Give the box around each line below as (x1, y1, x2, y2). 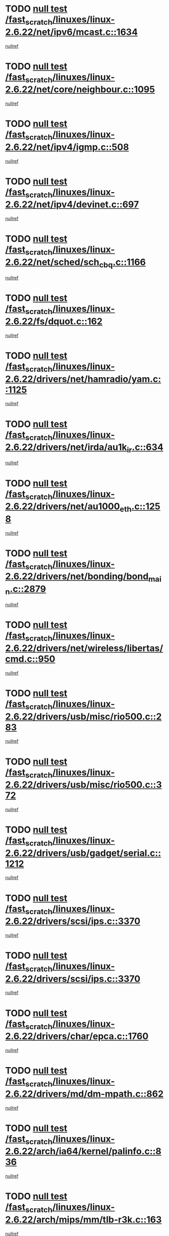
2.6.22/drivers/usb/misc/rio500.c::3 (5, 779, 162, 791)
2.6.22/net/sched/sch (5, 256, 100, 268)
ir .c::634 (127, 442, 163, 454)
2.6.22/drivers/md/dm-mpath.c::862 (5, 1088, 164, 1099)
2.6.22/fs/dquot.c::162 (5, 316, 103, 327)
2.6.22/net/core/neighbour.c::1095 (5, 84, 155, 95)
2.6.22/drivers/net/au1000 (5, 501, 120, 512)
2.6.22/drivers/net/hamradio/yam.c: (5, 373, 161, 385)
